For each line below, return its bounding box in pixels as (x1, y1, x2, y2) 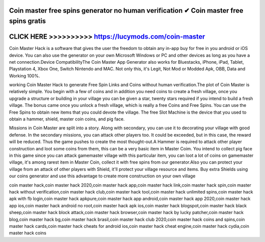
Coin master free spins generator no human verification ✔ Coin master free (9, 6, 243, 15)
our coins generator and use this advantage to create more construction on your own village (9, 173, 196, 179)
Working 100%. (9, 73, 40, 78)
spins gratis (9, 17, 46, 25)
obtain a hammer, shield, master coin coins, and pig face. (9, 116, 125, 122)
